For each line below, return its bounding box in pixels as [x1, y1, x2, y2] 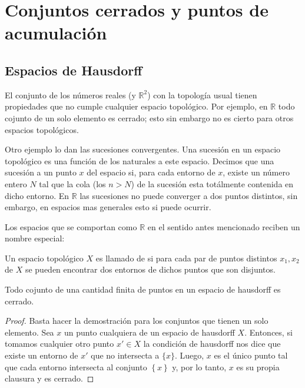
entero [5, 177, 27, 190]
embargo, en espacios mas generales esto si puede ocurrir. [5, 201, 211, 213]
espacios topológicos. [5, 123, 79, 135]
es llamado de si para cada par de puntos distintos [95, 251, 277, 264]
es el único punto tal [214, 349, 288, 362]
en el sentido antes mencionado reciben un [147, 220, 300, 233]
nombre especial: [5, 232, 65, 244]
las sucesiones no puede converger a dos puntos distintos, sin [79, 189, 298, 201]
